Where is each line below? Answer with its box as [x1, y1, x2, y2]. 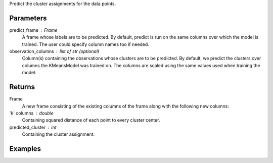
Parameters [9, 14, 47, 22]
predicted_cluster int [9, 124, 57, 130]
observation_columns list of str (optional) [9, 48, 100, 55]
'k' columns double [9, 110, 54, 116]
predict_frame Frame [9, 27, 58, 33]
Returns [9, 83, 35, 91]
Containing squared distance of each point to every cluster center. [22, 117, 160, 123]
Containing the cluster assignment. [22, 131, 95, 137]
